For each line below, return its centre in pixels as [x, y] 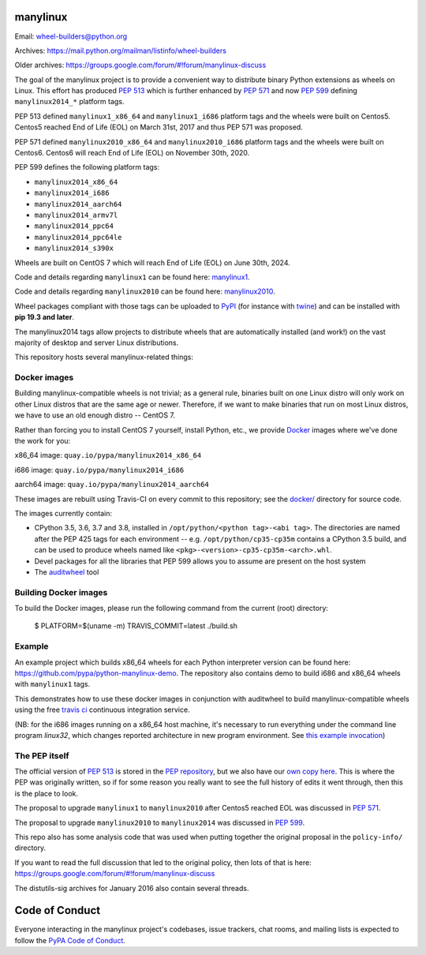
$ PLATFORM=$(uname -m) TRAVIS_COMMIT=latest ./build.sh [136, 626]
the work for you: [43, 440]
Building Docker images [61, 592]
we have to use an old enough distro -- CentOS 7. [95, 415]
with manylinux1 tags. [52, 684]
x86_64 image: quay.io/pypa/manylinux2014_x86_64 [108, 455]
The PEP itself [42, 755]
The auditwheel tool [67, 571]
